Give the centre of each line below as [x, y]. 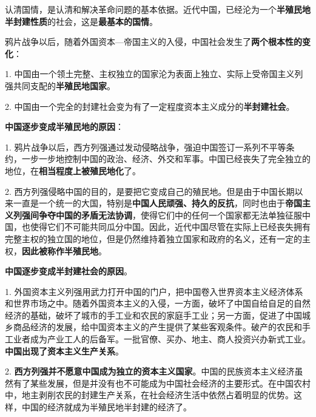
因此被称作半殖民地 [60, 250]
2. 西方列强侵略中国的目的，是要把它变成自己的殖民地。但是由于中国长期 [150, 191]
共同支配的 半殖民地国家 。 [64, 85]
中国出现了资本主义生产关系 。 [64, 351]
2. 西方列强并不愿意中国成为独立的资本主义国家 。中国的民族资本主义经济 [150, 371]
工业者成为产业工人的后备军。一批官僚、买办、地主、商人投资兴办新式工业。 [158, 339]
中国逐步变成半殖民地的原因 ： [64, 127]
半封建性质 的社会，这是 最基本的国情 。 [81, 21]
